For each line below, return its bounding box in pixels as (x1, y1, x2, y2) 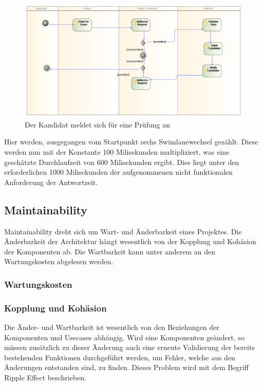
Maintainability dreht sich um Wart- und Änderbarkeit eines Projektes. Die (4, 226, 242, 236)
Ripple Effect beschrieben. (4, 372, 86, 383)
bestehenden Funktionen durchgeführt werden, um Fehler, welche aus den (4, 352, 235, 362)
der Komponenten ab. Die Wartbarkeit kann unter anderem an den (4, 246, 216, 256)
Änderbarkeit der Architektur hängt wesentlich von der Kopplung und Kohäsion (4, 236, 256, 247)
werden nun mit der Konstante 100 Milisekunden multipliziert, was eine (4, 146, 230, 157)
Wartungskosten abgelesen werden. (4, 256, 114, 267)
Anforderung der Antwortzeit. (4, 176, 98, 187)
